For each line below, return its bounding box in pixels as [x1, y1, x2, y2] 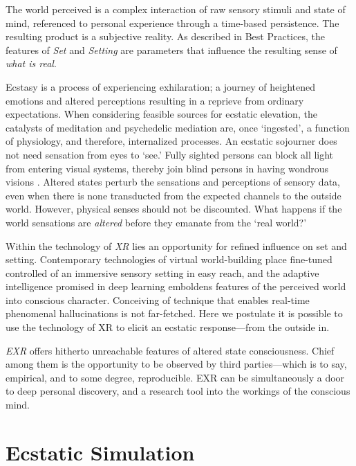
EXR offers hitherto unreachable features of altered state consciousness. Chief [6, 343, 335, 357]
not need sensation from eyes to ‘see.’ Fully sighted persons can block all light [6, 147, 334, 161]
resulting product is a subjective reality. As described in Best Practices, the [6, 29, 325, 44]
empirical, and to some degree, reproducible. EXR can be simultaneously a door [6, 370, 345, 384]
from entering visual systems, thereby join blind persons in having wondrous [6, 161, 329, 175]
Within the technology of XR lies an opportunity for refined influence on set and [6, 238, 347, 253]
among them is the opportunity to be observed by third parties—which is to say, [6, 357, 347, 371]
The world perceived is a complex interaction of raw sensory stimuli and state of [6, 2, 346, 16]
